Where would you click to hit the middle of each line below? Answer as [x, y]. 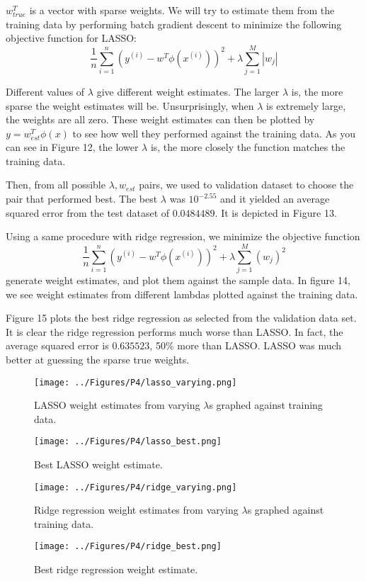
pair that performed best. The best [82, 199]
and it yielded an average [275, 199]
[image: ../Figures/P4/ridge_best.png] [128, 547]
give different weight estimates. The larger [188, 91]
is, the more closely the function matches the [248, 147]
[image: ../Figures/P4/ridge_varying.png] [136, 487]
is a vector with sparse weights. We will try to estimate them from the [182, 10]
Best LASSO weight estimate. [98, 464]
